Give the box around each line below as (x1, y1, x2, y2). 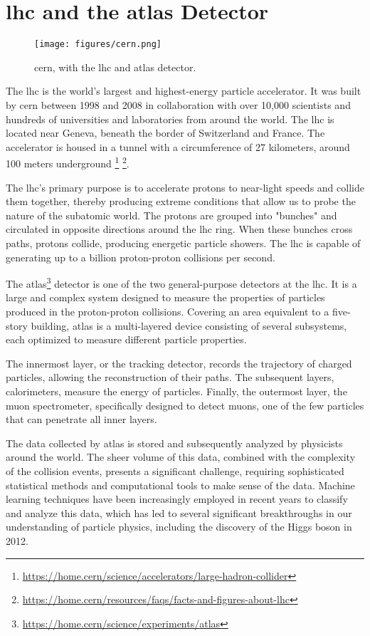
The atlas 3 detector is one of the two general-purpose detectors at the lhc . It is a (6, 274, 357, 291)
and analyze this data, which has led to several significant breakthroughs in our (6, 505, 352, 520)
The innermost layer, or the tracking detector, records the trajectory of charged (6, 355, 352, 370)
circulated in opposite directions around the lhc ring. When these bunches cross (6, 221, 353, 236)
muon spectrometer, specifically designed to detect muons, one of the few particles (6, 397, 364, 412)
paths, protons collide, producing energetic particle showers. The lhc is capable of (6, 235, 361, 250)
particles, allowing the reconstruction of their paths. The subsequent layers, (6, 370, 334, 385)
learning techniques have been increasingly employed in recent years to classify (6, 491, 348, 506)
